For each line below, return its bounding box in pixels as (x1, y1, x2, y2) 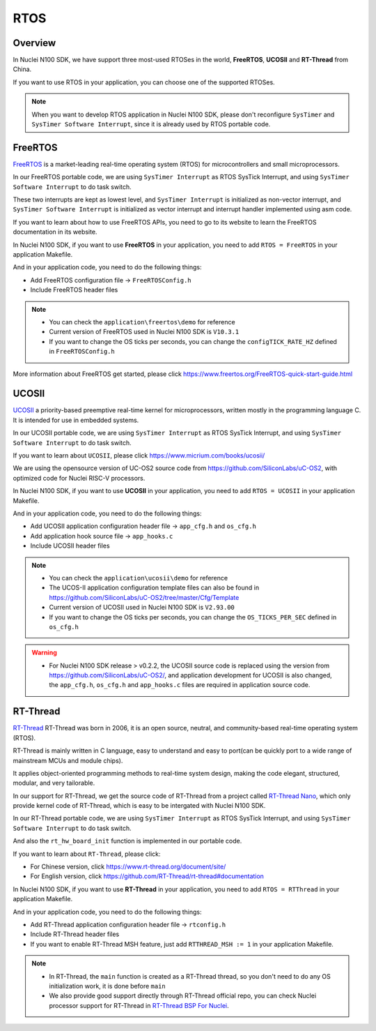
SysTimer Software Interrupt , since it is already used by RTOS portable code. (31, 120, 271, 128)
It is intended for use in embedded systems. (13, 416, 139, 424)
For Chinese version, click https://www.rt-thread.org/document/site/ (30, 862, 226, 871)
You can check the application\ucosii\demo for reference (49, 573, 228, 582)
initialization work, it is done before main (49, 981, 166, 990)
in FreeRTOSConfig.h (49, 347, 115, 356)
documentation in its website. (13, 227, 97, 236)
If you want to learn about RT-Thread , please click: (13, 850, 161, 858)
